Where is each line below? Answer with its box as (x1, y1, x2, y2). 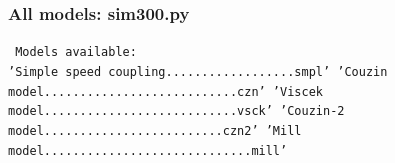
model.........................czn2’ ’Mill (8, 123, 302, 138)
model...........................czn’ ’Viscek (8, 84, 323, 99)
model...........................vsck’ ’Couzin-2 (8, 104, 345, 119)
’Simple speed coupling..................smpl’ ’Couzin (8, 64, 388, 79)
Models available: (15, 45, 137, 60)
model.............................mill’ (8, 143, 288, 158)
